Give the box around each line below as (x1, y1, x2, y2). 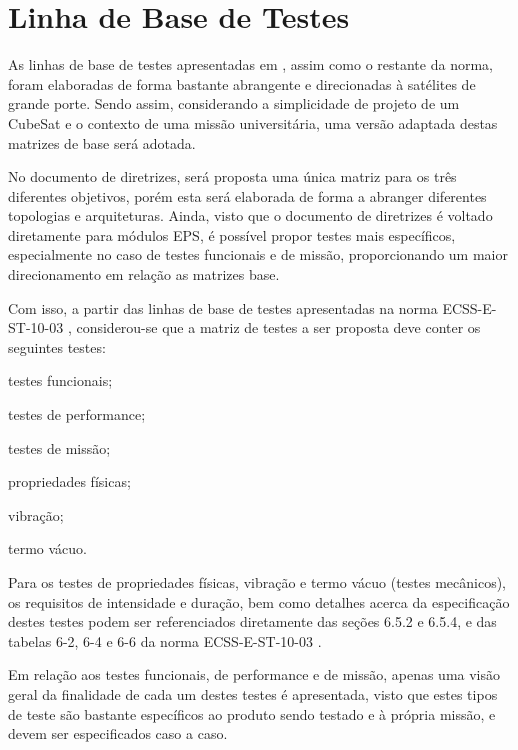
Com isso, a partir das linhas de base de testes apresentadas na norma (8, 297, 438, 318)
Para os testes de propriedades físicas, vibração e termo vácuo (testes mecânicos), (8, 572, 506, 592)
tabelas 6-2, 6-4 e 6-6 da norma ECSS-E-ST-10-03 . (8, 630, 322, 651)
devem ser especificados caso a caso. (8, 723, 228, 744)
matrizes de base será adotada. (8, 132, 196, 153)
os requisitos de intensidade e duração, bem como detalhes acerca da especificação (8, 591, 510, 612)
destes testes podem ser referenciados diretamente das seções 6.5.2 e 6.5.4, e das (8, 611, 497, 632)
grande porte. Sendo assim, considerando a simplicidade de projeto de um (8, 93, 460, 114)
